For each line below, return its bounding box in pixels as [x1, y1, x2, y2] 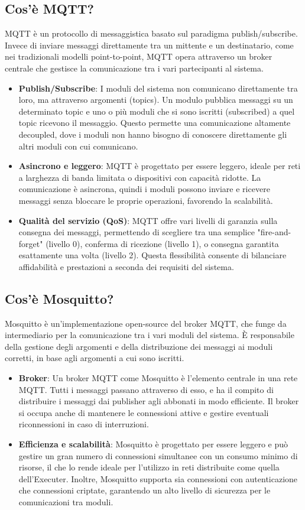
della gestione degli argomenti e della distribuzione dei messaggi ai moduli [5, 340, 273, 352]
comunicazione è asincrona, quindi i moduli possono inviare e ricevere [18, 183, 270, 195]
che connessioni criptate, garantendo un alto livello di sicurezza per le [18, 484, 271, 496]
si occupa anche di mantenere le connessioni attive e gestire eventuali [18, 406, 269, 418]
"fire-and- [257, 226, 291, 238]
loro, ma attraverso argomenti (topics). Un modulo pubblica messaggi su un [18, 93, 293, 106]
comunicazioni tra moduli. [18, 496, 113, 508]
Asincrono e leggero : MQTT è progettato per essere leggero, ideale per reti [18, 160, 301, 172]
